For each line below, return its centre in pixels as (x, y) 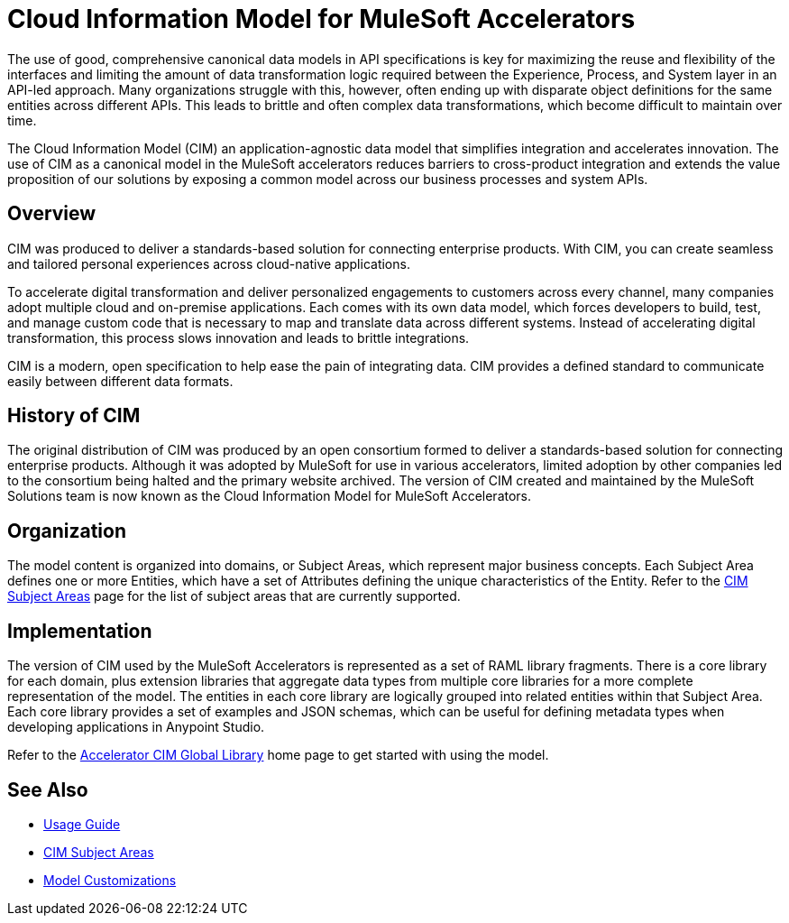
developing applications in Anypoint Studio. (136, 727)
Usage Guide (82, 824)
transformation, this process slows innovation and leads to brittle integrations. (239, 337)
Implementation (80, 631)
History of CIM (74, 416)
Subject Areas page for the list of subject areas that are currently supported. (234, 596)
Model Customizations (110, 880)
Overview (52, 214)
